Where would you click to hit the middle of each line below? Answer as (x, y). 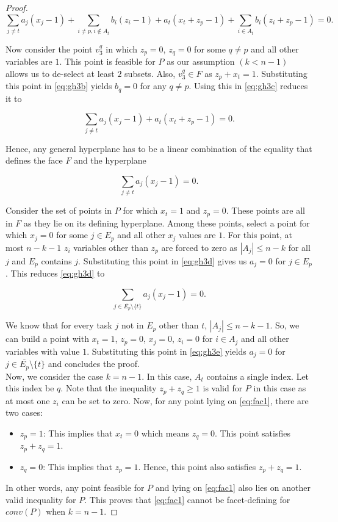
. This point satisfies (252, 433)
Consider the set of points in (59, 210)
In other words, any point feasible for (75, 488)
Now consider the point (49, 49)
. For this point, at (258, 235)
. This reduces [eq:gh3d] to (55, 273)
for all (299, 247)
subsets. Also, (150, 73)
